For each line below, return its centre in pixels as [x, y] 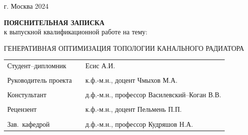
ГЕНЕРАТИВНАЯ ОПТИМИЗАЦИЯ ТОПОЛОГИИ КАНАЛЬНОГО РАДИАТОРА [124, 48]
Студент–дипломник [37, 66]
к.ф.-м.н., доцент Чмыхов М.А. [131, 80]
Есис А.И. [100, 66]
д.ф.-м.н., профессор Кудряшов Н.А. [139, 124]
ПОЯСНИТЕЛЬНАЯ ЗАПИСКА [54, 22]
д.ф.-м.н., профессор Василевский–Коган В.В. [153, 95]
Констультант [27, 95]
